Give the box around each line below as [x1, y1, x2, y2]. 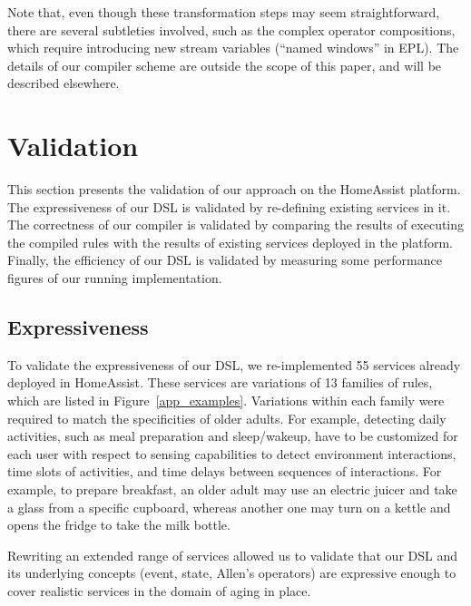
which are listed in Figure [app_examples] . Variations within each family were [7, 391, 445, 410]
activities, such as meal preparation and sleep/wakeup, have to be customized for [7, 426, 458, 445]
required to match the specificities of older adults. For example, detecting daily [7, 408, 446, 427]
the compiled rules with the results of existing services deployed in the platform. [7, 232, 453, 251]
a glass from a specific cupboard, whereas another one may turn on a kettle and [7, 497, 451, 516]
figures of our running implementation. [7, 269, 222, 288]
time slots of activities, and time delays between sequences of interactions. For [7, 462, 442, 481]
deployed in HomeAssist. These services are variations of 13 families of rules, [7, 373, 433, 392]
